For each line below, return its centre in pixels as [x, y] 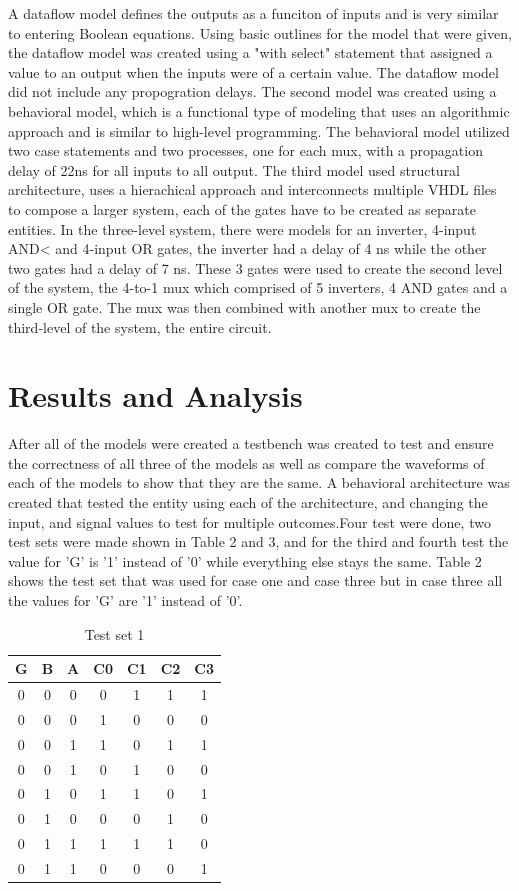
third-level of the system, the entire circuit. [140, 326]
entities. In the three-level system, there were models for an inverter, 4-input [242, 228]
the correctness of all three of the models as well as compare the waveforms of [246, 462]
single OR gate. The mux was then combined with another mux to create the [244, 306]
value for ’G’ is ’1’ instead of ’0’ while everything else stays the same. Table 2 [245, 560]
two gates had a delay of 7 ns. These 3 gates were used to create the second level [255, 267]
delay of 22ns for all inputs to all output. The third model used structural [234, 169]
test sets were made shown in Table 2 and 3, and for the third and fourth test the [258, 541]
